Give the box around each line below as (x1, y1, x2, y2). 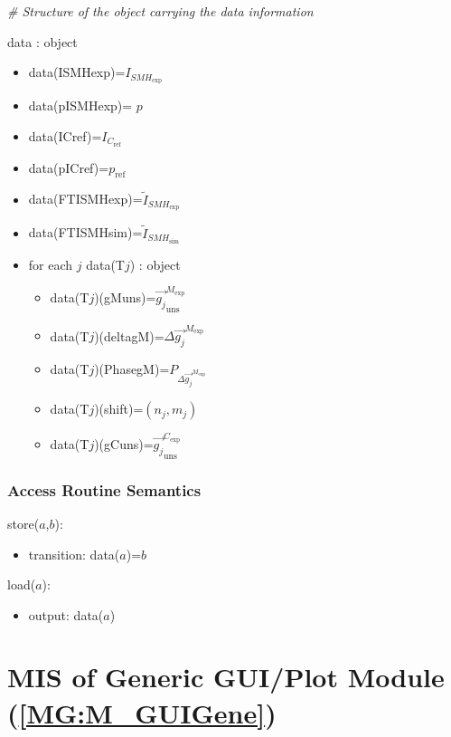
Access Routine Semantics (7, 478, 202, 501)
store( (7, 513, 40, 532)
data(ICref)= (28, 126, 102, 145)
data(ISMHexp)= (28, 62, 126, 81)
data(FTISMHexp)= (28, 189, 143, 208)
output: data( (28, 605, 104, 624)
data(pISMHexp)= (28, 96, 133, 115)
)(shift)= (94, 399, 144, 418)
